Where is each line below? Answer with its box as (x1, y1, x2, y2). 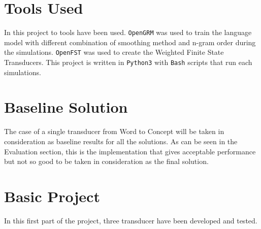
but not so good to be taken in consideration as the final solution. (4, 156, 209, 167)
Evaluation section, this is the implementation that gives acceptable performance (4, 146, 256, 156)
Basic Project (4, 185, 100, 206)
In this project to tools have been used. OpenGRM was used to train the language (4, 27, 252, 38)
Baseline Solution (4, 96, 128, 117)
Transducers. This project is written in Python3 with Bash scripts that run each (4, 57, 252, 68)
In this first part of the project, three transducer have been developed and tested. (4, 215, 257, 225)
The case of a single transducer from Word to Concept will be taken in (4, 126, 224, 137)
